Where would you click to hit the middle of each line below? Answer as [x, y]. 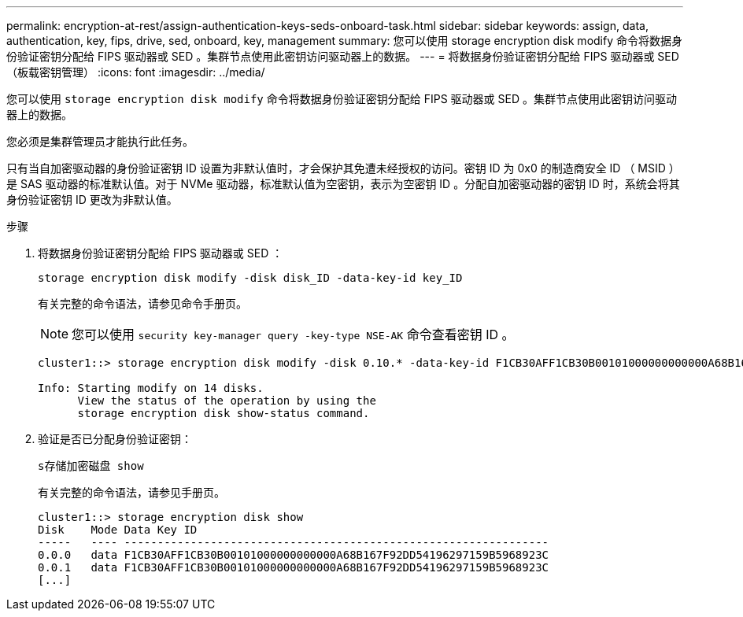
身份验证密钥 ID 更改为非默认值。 [92, 200]
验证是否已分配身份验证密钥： [115, 439]
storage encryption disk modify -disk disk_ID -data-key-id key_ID [250, 278]
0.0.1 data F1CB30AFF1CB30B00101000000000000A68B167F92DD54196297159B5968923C [294, 567]
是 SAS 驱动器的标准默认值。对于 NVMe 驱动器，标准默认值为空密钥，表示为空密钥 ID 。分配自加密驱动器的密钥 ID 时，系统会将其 [343, 184]
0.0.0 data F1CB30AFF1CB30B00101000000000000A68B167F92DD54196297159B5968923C [294, 555]
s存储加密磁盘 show [91, 466]
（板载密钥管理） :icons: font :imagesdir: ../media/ [136, 72]
